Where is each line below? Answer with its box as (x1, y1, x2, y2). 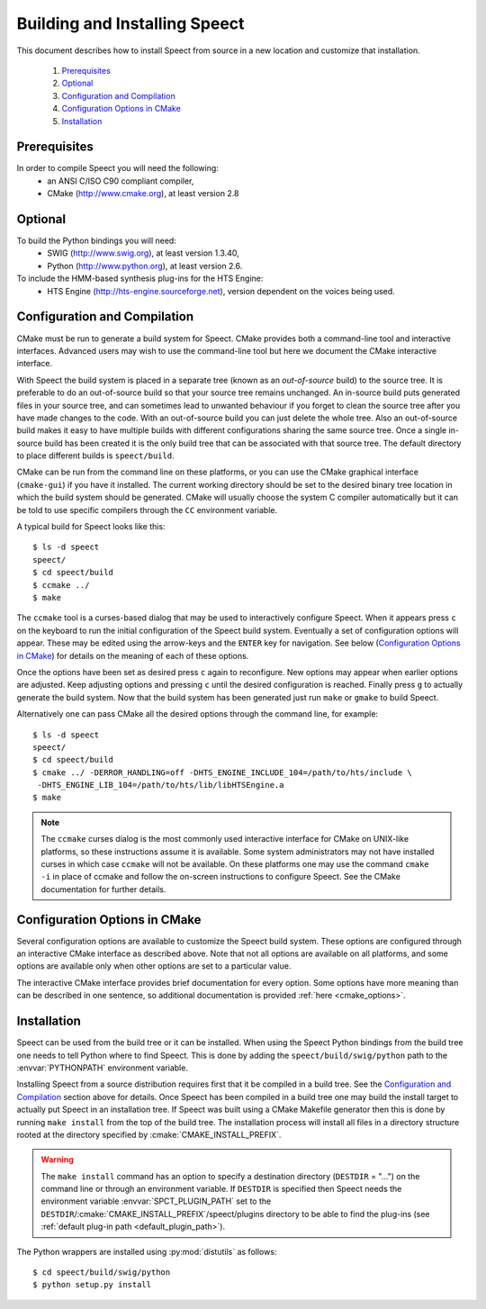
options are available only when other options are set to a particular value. (16, 961, 292, 971)
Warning (40, 1154, 74, 1165)
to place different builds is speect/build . (16, 450, 175, 461)
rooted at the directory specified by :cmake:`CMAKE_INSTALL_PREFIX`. (16, 1129, 282, 1140)
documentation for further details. (40, 883, 166, 895)
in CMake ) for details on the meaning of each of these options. (16, 650, 249, 661)
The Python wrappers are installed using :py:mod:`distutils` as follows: (16, 1246, 277, 1257)
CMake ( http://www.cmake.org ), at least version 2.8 (47, 188, 239, 199)
